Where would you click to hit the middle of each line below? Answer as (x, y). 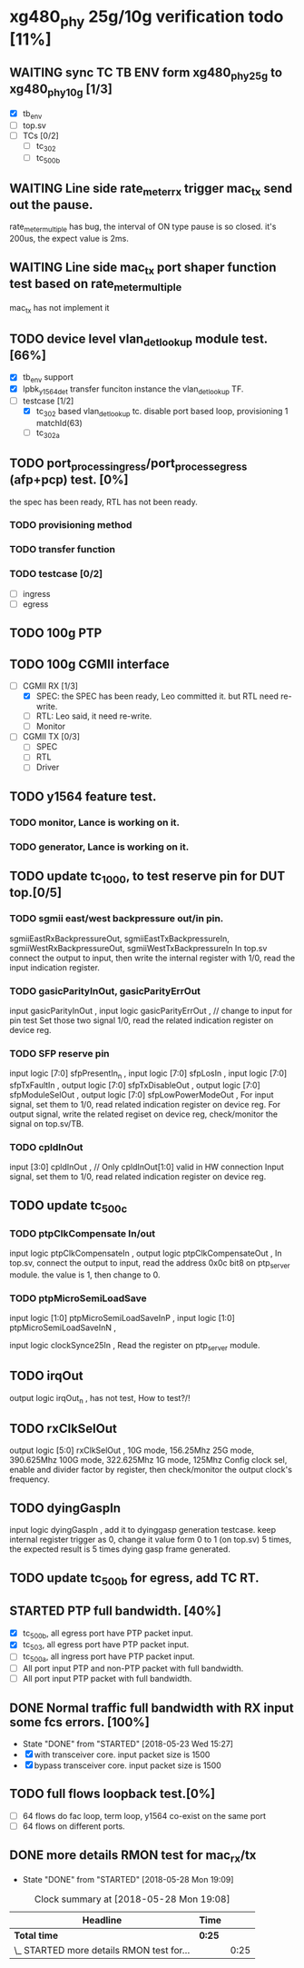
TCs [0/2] (40, 135)
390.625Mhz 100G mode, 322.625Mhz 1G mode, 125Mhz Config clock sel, (148, 1460)
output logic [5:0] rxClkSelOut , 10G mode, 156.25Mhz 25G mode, (132, 1450)
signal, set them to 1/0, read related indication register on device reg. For (145, 1104)
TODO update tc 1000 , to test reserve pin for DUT (147, 878)
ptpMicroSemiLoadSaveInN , (63, 1327)
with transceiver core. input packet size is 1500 (122, 1754)
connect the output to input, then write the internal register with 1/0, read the (152, 958)
